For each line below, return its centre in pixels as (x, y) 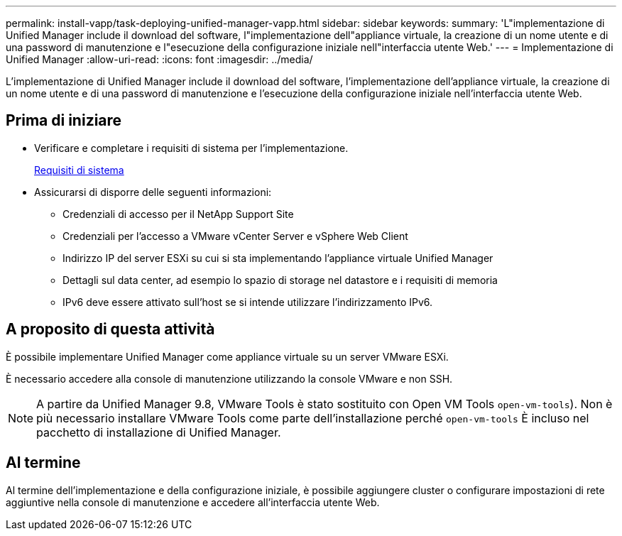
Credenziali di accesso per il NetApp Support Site (178, 214)
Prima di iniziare (64, 121)
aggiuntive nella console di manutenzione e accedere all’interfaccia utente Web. (193, 502)
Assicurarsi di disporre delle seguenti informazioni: (153, 192)
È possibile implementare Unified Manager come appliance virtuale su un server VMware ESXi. (227, 356)
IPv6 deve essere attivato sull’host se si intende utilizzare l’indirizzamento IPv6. (248, 302)
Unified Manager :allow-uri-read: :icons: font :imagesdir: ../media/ (159, 59)
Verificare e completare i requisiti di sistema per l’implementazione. (191, 148)
